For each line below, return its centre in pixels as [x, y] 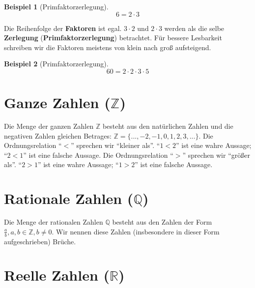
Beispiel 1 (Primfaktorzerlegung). [56, 6]
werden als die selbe [194, 28]
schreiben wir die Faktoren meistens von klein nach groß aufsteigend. [108, 47]
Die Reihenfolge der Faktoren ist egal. [63, 28]
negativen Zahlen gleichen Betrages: [58, 135]
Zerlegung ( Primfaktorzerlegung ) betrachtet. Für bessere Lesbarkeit [113, 38]
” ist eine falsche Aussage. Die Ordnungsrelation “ [98, 155]
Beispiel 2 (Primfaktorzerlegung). [56, 64]
